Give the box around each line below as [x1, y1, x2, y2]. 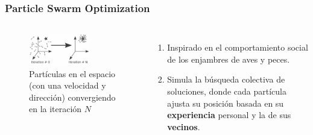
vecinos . [167, 120, 200, 133]
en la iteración [29, 102, 82, 115]
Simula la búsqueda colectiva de [167, 73, 285, 86]
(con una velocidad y [29, 79, 106, 92]
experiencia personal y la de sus [167, 108, 291, 121]
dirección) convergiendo [29, 90, 116, 103]
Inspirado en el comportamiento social [167, 41, 308, 54]
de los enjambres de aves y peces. [167, 52, 290, 65]
